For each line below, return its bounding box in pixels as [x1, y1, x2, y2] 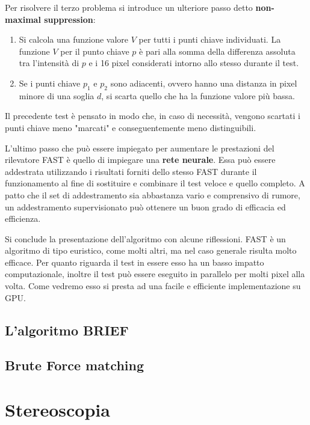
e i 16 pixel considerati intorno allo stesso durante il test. [88, 57, 299, 69]
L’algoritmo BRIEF [5, 320, 129, 339]
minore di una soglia [19, 89, 95, 102]
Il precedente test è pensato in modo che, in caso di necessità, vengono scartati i [5, 109, 300, 122]
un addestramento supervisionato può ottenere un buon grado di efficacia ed [5, 200, 286, 213]
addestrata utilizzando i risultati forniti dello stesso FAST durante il [5, 165, 257, 177]
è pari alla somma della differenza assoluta [139, 44, 296, 57]
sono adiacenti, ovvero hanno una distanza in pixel [110, 76, 297, 89]
